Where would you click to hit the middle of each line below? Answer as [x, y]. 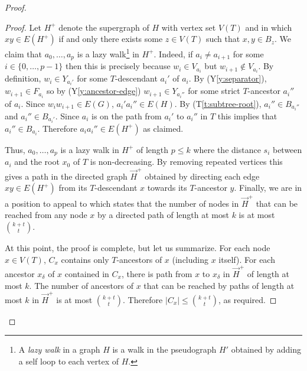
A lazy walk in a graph [59, 349]
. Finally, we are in [268, 188]
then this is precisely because [118, 66]
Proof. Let [23, 27]
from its [73, 188]
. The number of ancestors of [81, 285]
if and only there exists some [111, 39]
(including [190, 259]
